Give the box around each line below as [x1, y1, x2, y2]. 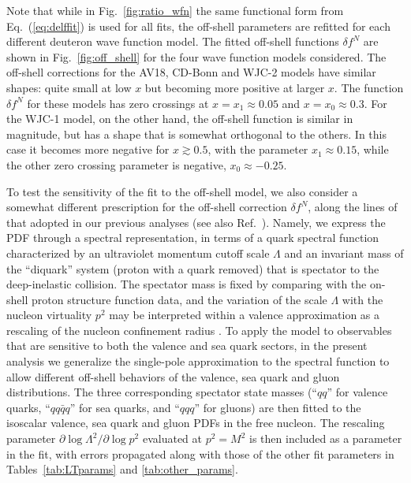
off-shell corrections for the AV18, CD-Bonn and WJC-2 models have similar [6, 64, 376, 80]
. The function [334, 79, 404, 95]
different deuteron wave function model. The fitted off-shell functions [6, 33, 339, 50]
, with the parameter [207, 141, 308, 158]
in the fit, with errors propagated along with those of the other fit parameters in [6, 445, 394, 462]
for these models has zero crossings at [27, 95, 209, 111]
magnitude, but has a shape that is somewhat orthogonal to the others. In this [6, 125, 387, 142]
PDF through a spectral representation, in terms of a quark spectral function [6, 229, 379, 246]
